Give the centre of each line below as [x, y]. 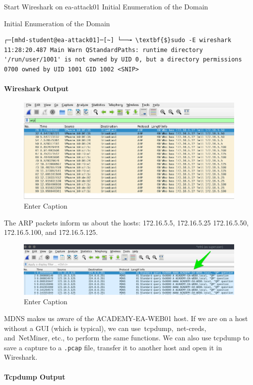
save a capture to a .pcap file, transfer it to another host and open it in [113, 347]
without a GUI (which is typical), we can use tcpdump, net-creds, [105, 328]
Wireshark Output [36, 88]
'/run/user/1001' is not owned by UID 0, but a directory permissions [123, 60]
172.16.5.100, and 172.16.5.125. [51, 232]
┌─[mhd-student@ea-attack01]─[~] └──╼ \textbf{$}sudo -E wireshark [118, 40]
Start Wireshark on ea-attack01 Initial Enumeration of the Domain [106, 6]
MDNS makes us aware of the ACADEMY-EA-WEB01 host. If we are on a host [126, 318]
